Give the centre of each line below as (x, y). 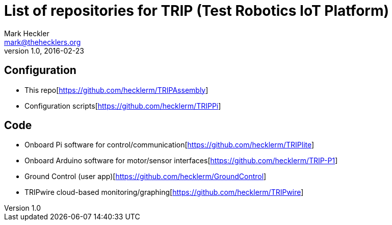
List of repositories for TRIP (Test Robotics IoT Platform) (197, 11)
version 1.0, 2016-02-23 (44, 51)
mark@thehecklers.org (43, 42)
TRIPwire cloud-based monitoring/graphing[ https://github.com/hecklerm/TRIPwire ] (164, 192)
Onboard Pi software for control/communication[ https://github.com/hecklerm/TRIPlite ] (169, 145)
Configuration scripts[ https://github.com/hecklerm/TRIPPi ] (123, 106)
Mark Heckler (27, 33)
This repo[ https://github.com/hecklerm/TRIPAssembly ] (116, 90)
